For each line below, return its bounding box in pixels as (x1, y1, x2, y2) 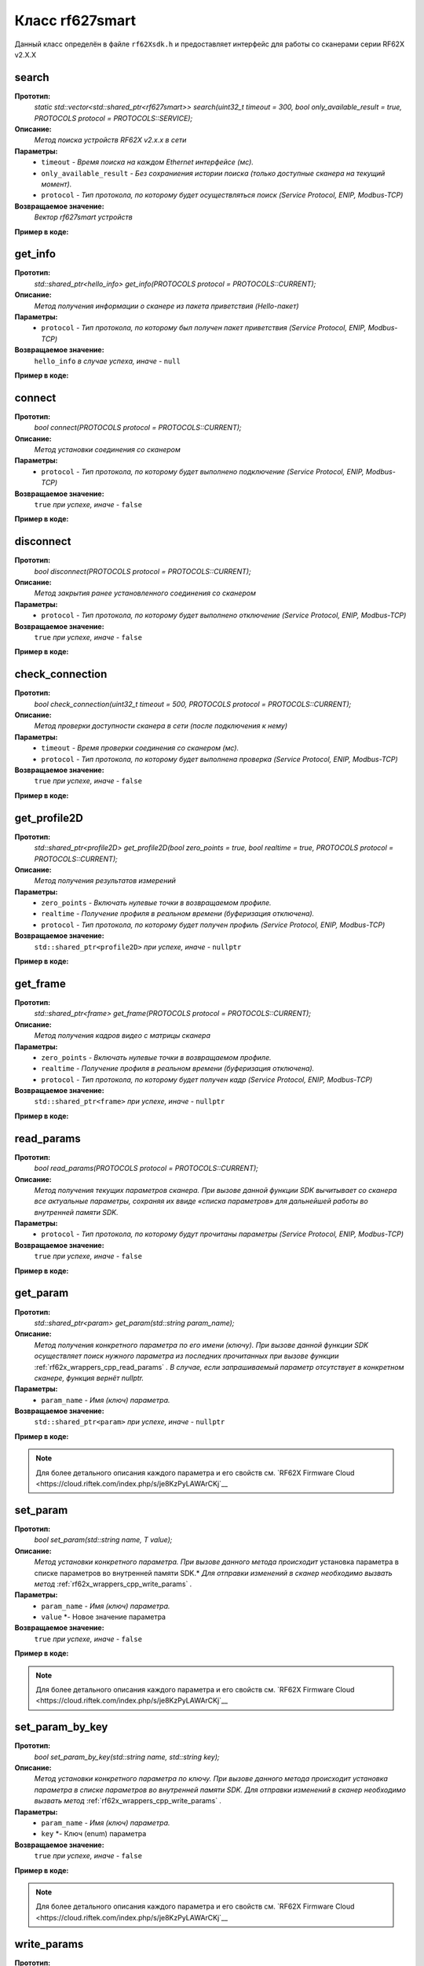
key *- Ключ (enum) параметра (41, 1829, 147, 1839)
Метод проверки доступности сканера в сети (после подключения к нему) (34, 721, 288, 731)
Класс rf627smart (14, 12, 137, 29)
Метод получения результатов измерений (34, 876, 176, 885)
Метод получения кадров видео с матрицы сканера (34, 1031, 211, 1040)
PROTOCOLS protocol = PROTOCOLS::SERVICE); (34, 113, 193, 123)
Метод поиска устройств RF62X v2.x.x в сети (34, 135, 187, 145)
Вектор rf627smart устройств (34, 212, 133, 222)
